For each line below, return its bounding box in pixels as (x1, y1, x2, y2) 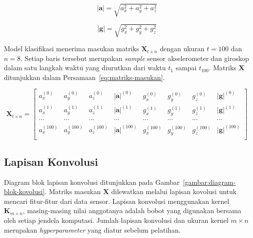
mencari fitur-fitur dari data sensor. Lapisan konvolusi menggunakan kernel (4, 196, 230, 206)
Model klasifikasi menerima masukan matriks (4, 43, 139, 54)
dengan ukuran (160, 43, 205, 54)
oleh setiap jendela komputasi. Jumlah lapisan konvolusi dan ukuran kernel (4, 215, 229, 225)
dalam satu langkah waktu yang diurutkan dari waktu (4, 62, 166, 73)
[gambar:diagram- (183, 177, 236, 187)
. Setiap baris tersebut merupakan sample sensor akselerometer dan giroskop (21, 53, 249, 63)
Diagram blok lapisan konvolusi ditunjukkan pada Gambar (4, 177, 180, 187)
